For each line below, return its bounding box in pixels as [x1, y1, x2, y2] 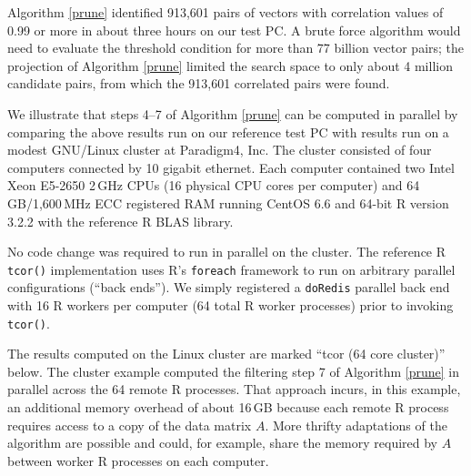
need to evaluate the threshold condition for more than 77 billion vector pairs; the [7, 38, 465, 57]
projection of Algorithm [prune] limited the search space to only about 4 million [7, 56, 453, 75]
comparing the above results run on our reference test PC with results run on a [7, 122, 449, 141]
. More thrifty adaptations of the [265, 415, 447, 434]
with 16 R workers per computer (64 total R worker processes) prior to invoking [7, 296, 454, 315]
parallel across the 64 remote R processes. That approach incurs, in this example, [7, 380, 461, 399]
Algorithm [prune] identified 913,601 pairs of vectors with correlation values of [7, 3, 444, 21]
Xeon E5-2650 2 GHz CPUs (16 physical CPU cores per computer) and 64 [7, 176, 420, 195]
